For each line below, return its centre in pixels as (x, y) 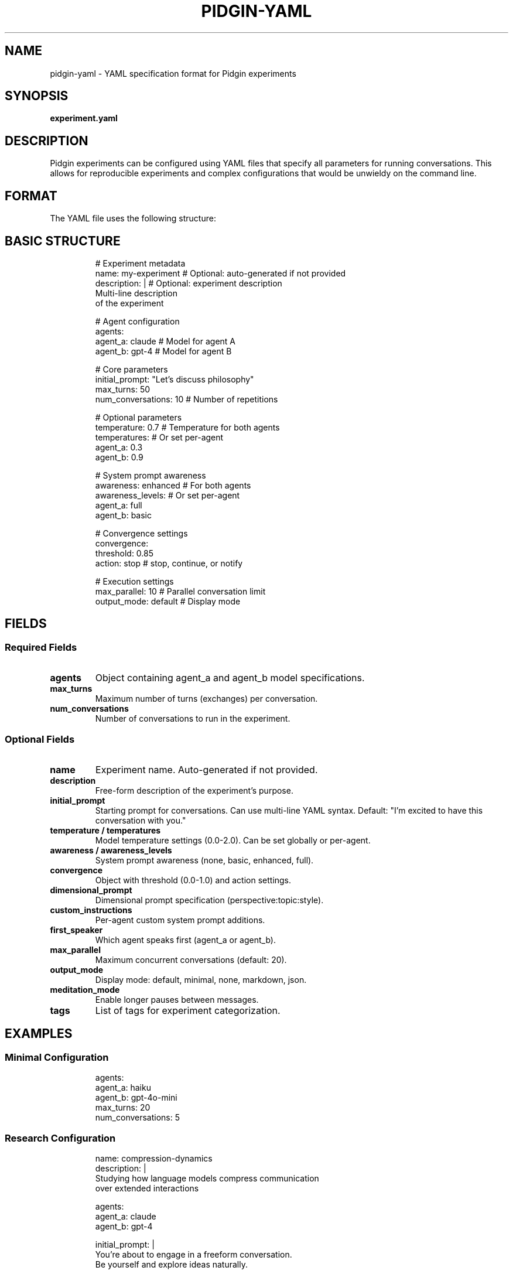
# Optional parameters (138, 417)
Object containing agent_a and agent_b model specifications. (230, 678)
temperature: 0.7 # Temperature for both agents (187, 427)
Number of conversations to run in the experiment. (193, 719)
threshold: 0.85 (124, 553)
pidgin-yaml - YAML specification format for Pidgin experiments (173, 73)
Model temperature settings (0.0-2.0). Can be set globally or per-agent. (233, 840)
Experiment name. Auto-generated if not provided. (207, 769)
